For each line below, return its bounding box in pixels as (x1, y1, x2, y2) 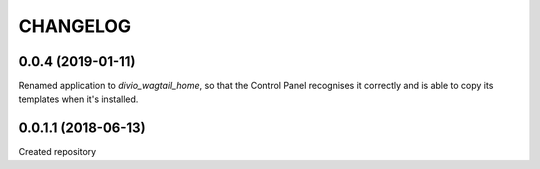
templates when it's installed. (18, 93, 139, 105)
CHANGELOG (18, 15, 132, 37)
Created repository (18, 146, 97, 158)
